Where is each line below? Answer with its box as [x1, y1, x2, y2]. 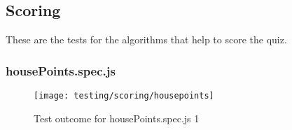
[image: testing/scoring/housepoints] [34, 91, 214, 101]
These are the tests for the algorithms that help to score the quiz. [6, 32, 287, 47]
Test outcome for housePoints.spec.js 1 [34, 110, 200, 125]
